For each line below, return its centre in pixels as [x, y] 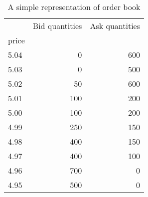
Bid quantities [57, 26]
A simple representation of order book [74, 7]
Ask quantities [115, 26]
